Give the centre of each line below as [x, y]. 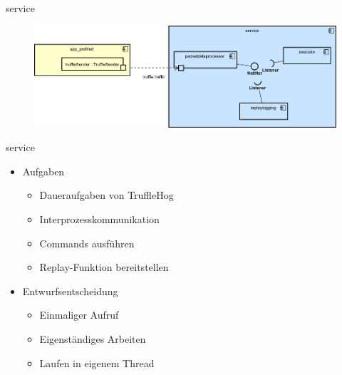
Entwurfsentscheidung [70, 291]
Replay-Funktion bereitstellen [104, 267]
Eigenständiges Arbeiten [93, 338]
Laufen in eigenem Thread [97, 363]
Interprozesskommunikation [99, 219]
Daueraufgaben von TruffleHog [107, 195]
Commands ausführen [87, 243]
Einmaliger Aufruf [79, 315]
